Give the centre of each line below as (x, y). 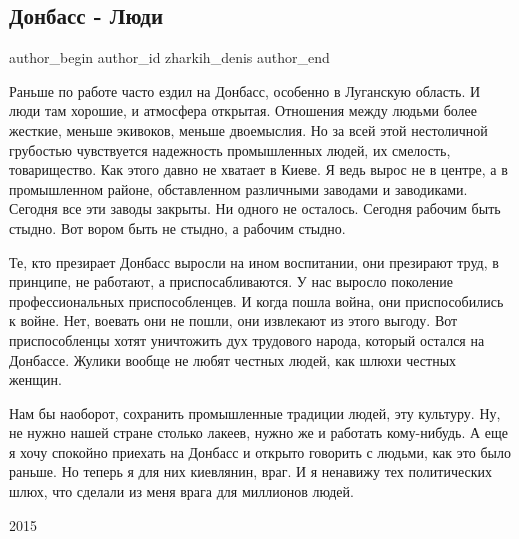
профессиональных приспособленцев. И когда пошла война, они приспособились (256, 300)
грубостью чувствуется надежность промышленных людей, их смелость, (230, 149)
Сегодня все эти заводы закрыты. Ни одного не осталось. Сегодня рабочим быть (255, 208)
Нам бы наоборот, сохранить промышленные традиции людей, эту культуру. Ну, (255, 412)
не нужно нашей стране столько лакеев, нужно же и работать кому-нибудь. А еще (258, 432)
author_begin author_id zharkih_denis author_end (169, 57)
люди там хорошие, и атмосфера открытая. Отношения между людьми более (243, 110)
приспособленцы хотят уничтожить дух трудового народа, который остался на (247, 339)
